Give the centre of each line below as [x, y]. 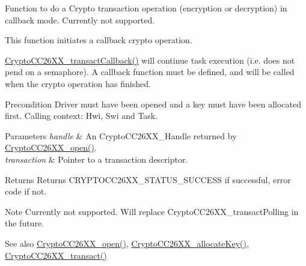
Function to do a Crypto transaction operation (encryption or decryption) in [146, 8]
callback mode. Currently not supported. [80, 20]
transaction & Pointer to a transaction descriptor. [96, 159]
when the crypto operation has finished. [78, 83]
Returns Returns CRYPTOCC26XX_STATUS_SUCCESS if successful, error [148, 179]
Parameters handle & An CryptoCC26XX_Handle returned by [121, 135]
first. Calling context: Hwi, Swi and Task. [81, 116]
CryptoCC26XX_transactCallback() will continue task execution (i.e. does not [150, 60]
